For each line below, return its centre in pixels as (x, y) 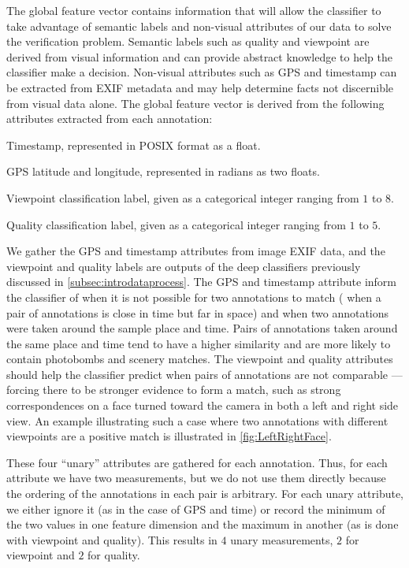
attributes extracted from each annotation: (110, 119)
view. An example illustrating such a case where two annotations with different (197, 420)
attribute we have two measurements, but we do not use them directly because (196, 478)
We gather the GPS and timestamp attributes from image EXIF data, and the (196, 251)
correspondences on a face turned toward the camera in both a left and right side (203, 405)
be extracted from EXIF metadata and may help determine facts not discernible (200, 87)
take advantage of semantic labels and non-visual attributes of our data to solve (199, 26)
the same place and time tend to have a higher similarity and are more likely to (199, 343)
